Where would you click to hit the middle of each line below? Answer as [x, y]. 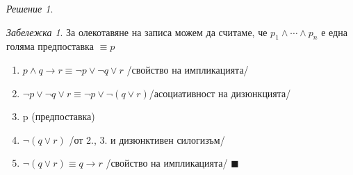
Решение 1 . [30, 8]
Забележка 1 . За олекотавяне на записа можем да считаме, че [137, 32]
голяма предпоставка [50, 46]
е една [334, 32]
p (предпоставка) [59, 116]
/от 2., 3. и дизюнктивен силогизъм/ [147, 139]
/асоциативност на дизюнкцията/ [220, 93]
